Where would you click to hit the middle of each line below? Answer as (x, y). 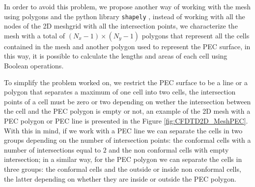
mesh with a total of (35, 35)
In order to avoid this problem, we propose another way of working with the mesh (127, 6)
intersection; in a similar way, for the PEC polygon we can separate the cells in (123, 159)
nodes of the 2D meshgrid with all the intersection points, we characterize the (121, 26)
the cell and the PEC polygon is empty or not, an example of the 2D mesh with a (127, 111)
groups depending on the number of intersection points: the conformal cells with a (127, 140)
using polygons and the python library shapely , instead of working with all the (125, 16)
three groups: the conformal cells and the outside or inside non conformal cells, (123, 169)
